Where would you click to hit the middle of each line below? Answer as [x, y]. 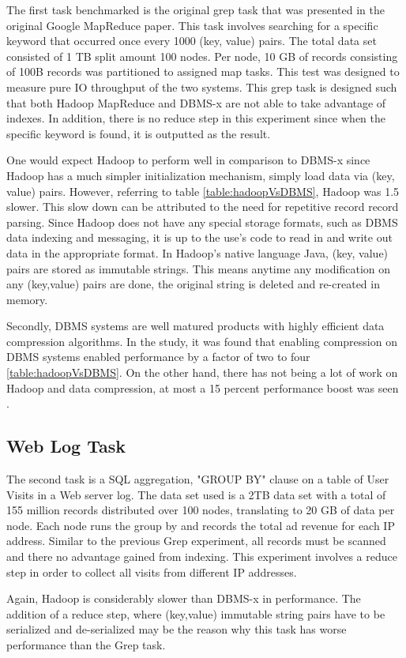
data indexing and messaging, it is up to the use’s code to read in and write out [199, 237]
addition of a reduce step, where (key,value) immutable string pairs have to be [196, 613]
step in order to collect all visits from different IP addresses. [152, 572]
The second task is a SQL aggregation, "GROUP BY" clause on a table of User [198, 479]
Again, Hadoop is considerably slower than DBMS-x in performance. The [184, 598]
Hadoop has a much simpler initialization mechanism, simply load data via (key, [201, 175]
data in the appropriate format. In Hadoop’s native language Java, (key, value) [197, 252]
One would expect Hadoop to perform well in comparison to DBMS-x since [188, 160]
